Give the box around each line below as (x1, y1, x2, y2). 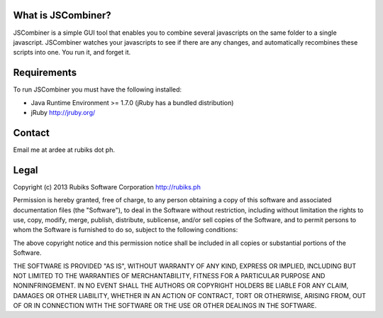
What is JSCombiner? (13, 9, 111, 21)
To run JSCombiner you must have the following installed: (13, 85, 182, 94)
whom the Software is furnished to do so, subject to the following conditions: (13, 226, 238, 234)
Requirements (13, 67, 77, 79)
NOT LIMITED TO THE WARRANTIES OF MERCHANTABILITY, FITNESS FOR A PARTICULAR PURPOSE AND (13, 271, 326, 280)
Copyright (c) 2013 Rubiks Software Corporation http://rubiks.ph (13, 182, 201, 191)
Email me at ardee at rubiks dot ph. (13, 146, 116, 154)
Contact (13, 126, 50, 138)
